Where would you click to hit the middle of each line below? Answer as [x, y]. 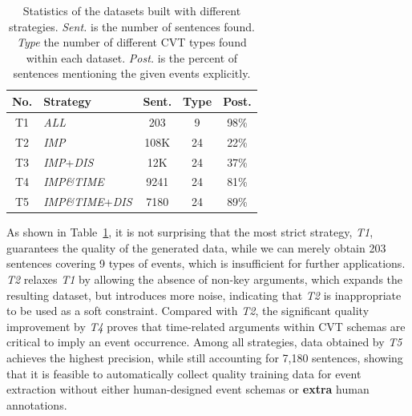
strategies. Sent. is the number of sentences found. [131, 26]
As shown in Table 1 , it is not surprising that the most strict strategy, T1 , [190, 232]
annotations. [37, 404]
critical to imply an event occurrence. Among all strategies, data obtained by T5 [204, 342]
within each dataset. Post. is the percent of [132, 57]
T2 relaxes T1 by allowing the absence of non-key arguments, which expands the [205, 279]
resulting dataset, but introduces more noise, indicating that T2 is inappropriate [204, 295]
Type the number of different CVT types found [132, 42]
